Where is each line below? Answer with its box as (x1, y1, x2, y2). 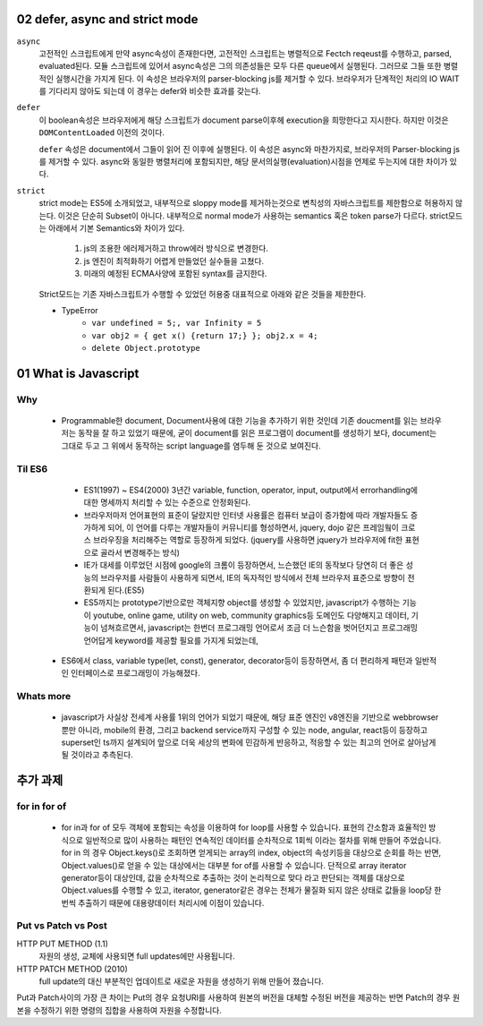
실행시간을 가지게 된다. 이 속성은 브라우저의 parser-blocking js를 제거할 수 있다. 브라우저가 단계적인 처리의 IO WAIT (55, 73, 460, 84)
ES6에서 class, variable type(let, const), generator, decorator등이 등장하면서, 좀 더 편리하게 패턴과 (61, 654, 413, 666)
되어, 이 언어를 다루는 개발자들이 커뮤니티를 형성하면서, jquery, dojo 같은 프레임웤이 (107, 522, 400, 533)
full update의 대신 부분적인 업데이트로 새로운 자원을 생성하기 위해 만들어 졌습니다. (38, 976, 324, 987)
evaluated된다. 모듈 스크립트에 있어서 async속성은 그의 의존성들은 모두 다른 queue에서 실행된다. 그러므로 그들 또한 (38, 61, 442, 72)
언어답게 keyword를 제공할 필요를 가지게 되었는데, (83, 635, 258, 646)
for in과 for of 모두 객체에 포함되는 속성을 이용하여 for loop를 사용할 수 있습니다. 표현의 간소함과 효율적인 (61, 822, 427, 833)
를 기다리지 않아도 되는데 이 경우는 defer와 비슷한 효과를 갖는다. (38, 86, 261, 97)
